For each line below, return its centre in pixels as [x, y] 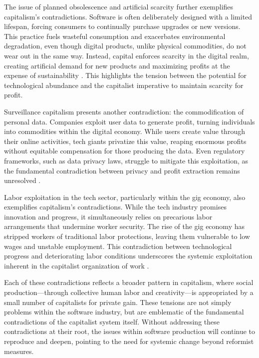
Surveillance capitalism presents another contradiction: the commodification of [124, 111]
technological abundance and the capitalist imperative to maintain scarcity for [124, 85]
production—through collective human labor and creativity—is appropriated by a [129, 292]
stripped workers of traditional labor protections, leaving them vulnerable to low [127, 236]
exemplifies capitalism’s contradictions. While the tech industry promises [115, 207]
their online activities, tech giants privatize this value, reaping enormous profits [125, 141]
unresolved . [22, 180]
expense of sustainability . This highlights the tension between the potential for [125, 75]
